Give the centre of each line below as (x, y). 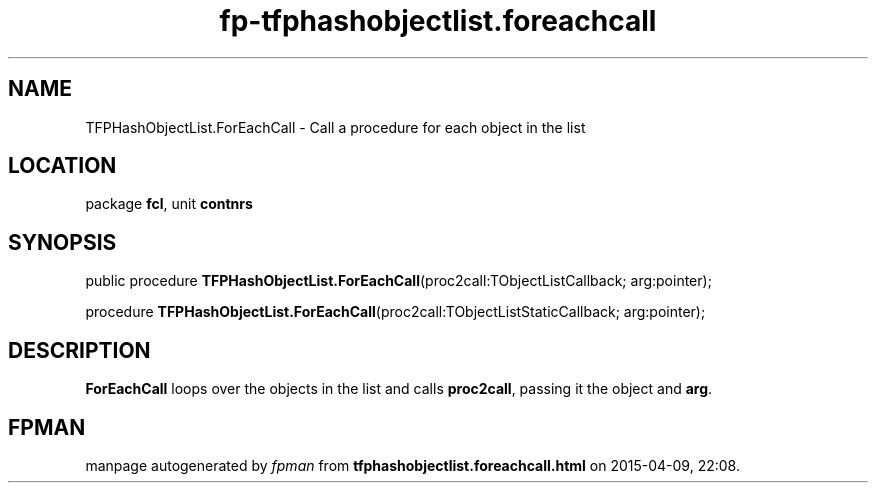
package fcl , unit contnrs (169, 204)
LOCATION (62, 166)
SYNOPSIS (62, 242)
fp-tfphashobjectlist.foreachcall (438, 21)
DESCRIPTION (79, 350)
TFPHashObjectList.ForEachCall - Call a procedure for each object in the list (335, 127)
